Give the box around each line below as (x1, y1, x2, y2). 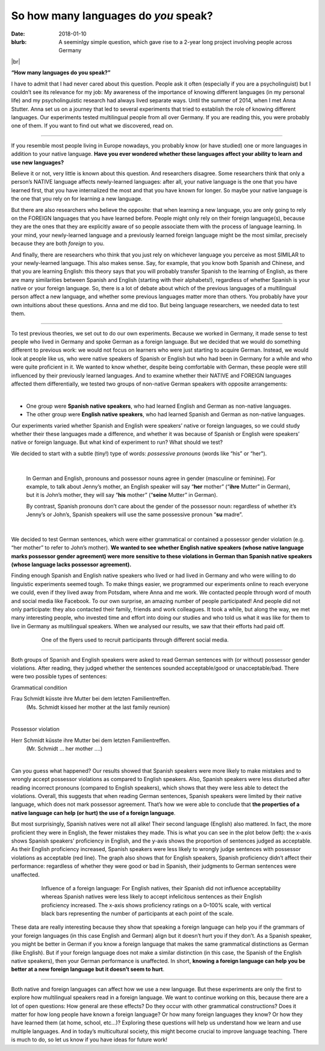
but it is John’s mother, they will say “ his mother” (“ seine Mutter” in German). (26, 491, 218, 499)
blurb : (11, 38, 27, 45)
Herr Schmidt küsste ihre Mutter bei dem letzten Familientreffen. (11, 737, 171, 744)
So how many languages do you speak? (11, 9, 213, 22)
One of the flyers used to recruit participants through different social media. (41, 636, 229, 644)
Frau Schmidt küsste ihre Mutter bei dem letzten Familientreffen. (11, 695, 171, 702)
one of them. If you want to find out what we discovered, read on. (11, 122, 174, 129)
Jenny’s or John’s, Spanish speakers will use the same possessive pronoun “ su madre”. (26, 511, 243, 518)
